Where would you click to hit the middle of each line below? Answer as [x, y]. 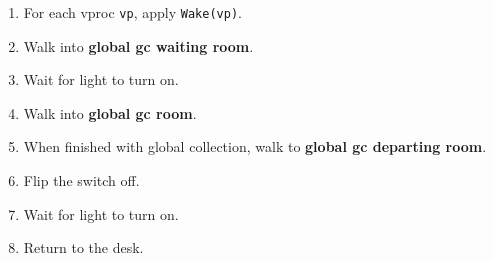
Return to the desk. [83, 247]
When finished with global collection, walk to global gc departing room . [255, 146]
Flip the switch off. [81, 180]
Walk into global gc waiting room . [138, 45]
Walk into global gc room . [110, 112]
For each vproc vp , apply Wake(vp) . [132, 12]
